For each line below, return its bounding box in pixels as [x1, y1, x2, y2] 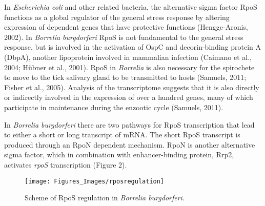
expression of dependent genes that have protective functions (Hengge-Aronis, [4, 22, 248, 32]
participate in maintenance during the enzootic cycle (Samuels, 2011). [4, 101, 223, 112]
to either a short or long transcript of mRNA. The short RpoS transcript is [4, 129, 240, 140]
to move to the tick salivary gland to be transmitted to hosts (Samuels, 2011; [4, 72, 247, 83]
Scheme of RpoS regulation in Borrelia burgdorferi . [25, 192, 185, 203]
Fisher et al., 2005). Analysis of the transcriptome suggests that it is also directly [4, 81, 259, 92]
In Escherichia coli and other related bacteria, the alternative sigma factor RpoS [4, 2, 257, 12]
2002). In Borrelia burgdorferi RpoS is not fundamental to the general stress [4, 31, 243, 42]
